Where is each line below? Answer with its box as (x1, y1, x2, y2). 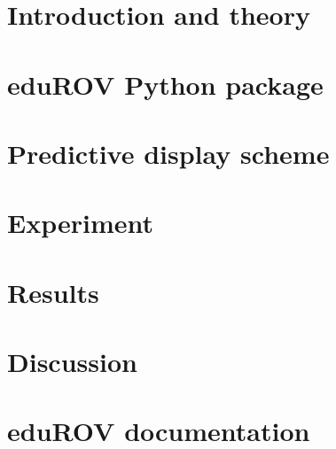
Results (7, 274, 99, 310)
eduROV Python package (7, 66, 324, 102)
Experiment (7, 205, 154, 241)
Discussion (7, 344, 137, 380)
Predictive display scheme (7, 135, 330, 171)
